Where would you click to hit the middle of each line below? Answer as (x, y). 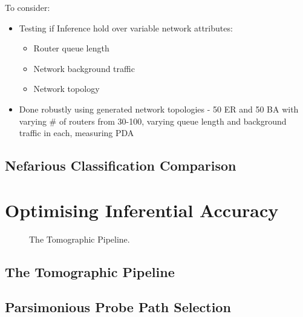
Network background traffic (84, 68)
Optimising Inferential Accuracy (142, 210)
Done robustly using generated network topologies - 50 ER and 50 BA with (159, 109)
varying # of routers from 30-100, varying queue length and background (153, 121)
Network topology (67, 89)
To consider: (28, 7)
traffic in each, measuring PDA (77, 133)
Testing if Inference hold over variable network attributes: (126, 28)
